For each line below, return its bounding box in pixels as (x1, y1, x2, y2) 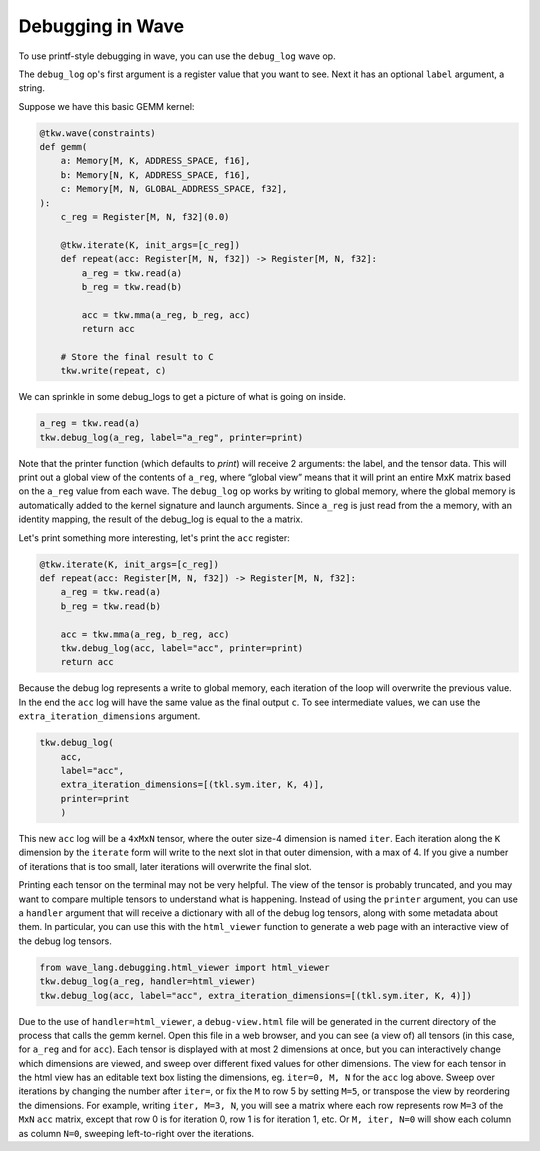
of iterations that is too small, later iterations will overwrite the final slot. (18, 860, 312, 872)
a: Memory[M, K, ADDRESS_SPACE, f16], (60, 155, 251, 167)
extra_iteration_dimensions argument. (18, 710, 201, 722)
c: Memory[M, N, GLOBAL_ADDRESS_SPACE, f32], (60, 183, 288, 195)
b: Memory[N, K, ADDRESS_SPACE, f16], (60, 169, 251, 180)
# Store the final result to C (60, 351, 214, 362)
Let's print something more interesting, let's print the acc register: (18, 531, 290, 544)
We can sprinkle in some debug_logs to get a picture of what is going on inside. (18, 391, 347, 403)
